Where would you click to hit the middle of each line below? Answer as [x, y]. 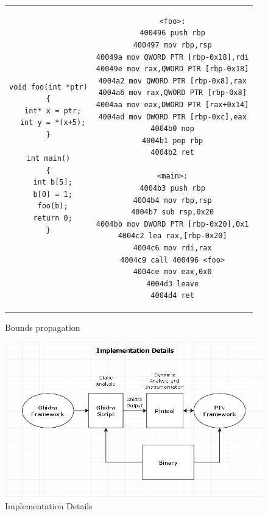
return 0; [53, 218]
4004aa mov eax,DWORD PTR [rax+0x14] [172, 104]
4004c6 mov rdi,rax [172, 248]
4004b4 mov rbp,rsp [172, 200]
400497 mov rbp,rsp [172, 45]
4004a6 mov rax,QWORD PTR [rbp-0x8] [172, 93]
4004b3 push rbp [172, 189]
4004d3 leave [173, 284]
